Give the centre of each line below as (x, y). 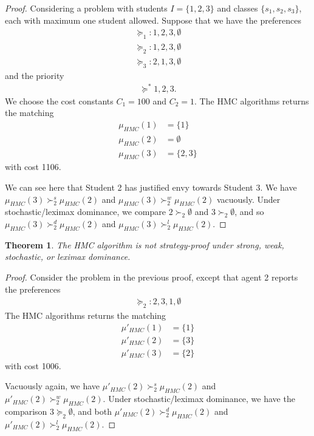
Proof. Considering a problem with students (86, 8)
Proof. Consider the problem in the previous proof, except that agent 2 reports (152, 277)
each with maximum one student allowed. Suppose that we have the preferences (153, 20)
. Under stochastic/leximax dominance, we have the (199, 399)
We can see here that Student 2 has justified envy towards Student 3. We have (151, 187)
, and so (249, 212)
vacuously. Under (248, 199)
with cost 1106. (33, 167)
